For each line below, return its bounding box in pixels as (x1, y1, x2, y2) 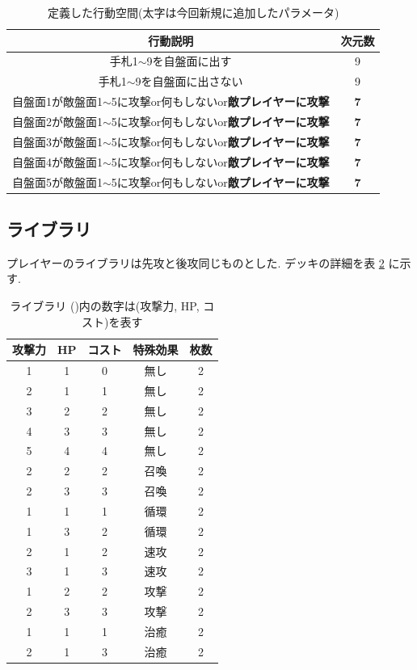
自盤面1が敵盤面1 (12, 93, 103, 110)
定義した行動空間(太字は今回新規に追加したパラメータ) (47, 4, 339, 20)
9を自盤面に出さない (135, 73, 243, 90)
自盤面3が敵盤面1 (12, 133, 103, 150)
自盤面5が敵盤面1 (12, 173, 103, 190)
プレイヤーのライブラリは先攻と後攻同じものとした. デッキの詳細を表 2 (6, 254, 385, 271)
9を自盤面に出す (146, 53, 232, 70)
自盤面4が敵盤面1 (12, 153, 103, 170)
